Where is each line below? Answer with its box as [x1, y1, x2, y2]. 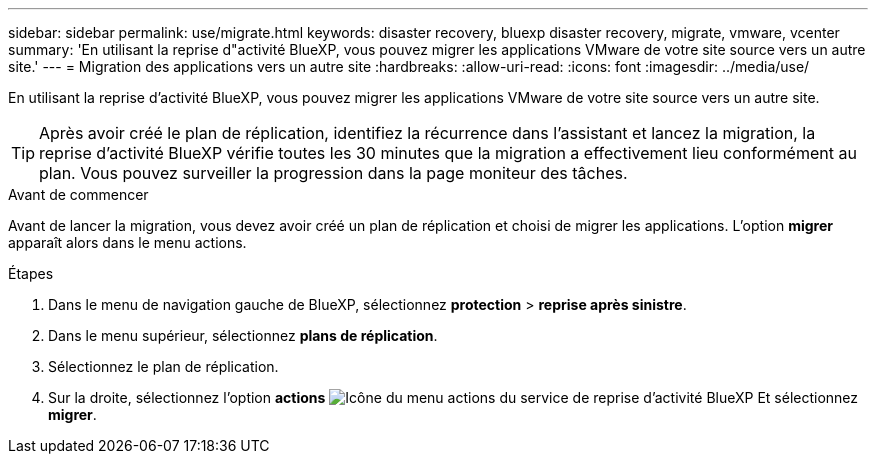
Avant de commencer [8, 186, 149, 203]
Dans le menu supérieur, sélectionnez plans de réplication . [48, 327, 438, 344]
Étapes [8, 265, 54, 282]
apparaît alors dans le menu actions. [8, 234, 247, 251]
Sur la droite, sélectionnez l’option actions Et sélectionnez [48, 389, 859, 406]
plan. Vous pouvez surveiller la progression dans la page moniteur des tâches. [39, 163, 628, 183]
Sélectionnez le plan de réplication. [48, 358, 279, 375]
